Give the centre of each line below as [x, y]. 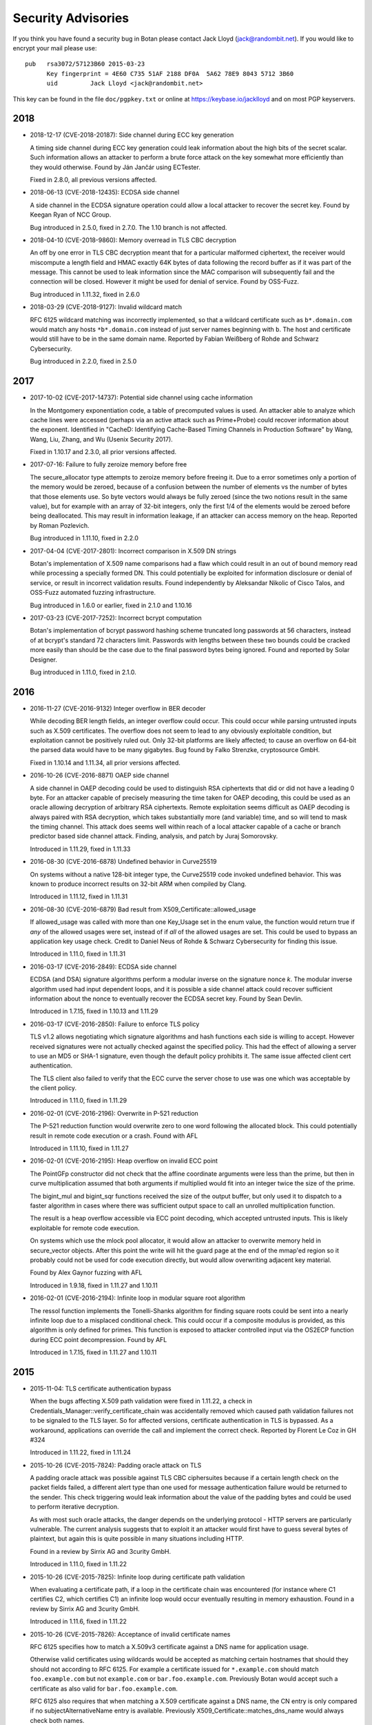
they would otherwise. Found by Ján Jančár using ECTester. [115, 167]
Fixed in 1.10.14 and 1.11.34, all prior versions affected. [105, 762]
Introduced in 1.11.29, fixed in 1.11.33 [80, 849]
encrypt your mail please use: [55, 48]
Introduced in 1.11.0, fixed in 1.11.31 [78, 954]
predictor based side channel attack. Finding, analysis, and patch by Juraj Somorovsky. [154, 836]
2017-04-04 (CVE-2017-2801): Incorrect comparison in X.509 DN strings [133, 551]
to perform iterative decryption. [74, 1507]
